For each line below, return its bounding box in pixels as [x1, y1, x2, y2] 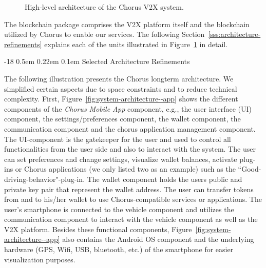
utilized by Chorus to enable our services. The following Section [4, 29, 205, 39]
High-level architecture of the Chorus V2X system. [25, 2, 184, 12]
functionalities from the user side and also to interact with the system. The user [4, 143, 256, 154]
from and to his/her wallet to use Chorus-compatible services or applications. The [4, 194, 262, 204]
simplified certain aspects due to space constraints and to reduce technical [4, 83, 237, 94]
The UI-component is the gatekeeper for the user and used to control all [4, 133, 231, 144]
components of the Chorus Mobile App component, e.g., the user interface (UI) [4, 103, 252, 114]
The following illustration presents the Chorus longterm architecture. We [4, 73, 234, 84]
